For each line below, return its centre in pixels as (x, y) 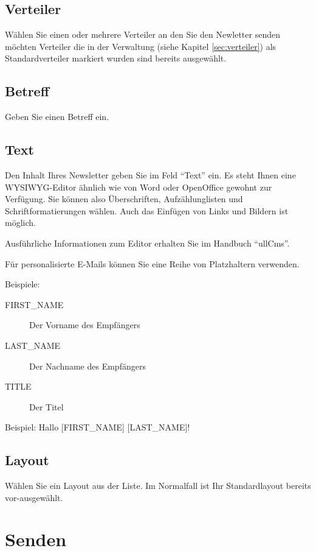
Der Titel (46, 406)
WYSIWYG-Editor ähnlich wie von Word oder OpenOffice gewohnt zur (139, 187)
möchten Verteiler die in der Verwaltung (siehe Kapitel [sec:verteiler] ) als (141, 46)
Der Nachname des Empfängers (88, 366)
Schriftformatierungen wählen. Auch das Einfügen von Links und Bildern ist (147, 210)
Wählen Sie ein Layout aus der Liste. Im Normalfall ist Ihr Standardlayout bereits (158, 486)
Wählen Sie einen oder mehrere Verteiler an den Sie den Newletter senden (143, 34)
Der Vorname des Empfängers (85, 325)
